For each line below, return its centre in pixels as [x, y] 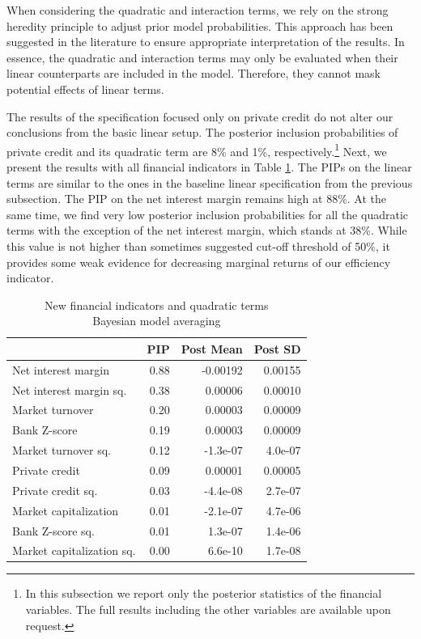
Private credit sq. [55, 490]
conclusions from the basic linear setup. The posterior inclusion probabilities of [202, 132]
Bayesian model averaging [157, 321]
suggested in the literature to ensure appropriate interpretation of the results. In [206, 42]
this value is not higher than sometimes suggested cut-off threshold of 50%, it [198, 245]
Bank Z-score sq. [53, 530]
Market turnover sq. [62, 450]
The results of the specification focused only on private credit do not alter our [200, 116]
